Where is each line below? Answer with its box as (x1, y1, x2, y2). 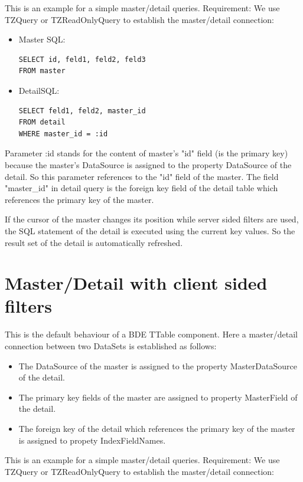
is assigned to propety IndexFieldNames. (18, 434, 166, 446)
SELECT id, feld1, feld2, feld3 (18, 55, 146, 64)
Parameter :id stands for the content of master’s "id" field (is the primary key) (5, 147, 288, 159)
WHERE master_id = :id (18, 129, 108, 138)
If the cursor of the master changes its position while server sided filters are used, (5, 213, 299, 225)
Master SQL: (18, 33, 66, 45)
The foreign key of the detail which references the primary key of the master (18, 422, 295, 434)
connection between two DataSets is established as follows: (5, 340, 217, 352)
